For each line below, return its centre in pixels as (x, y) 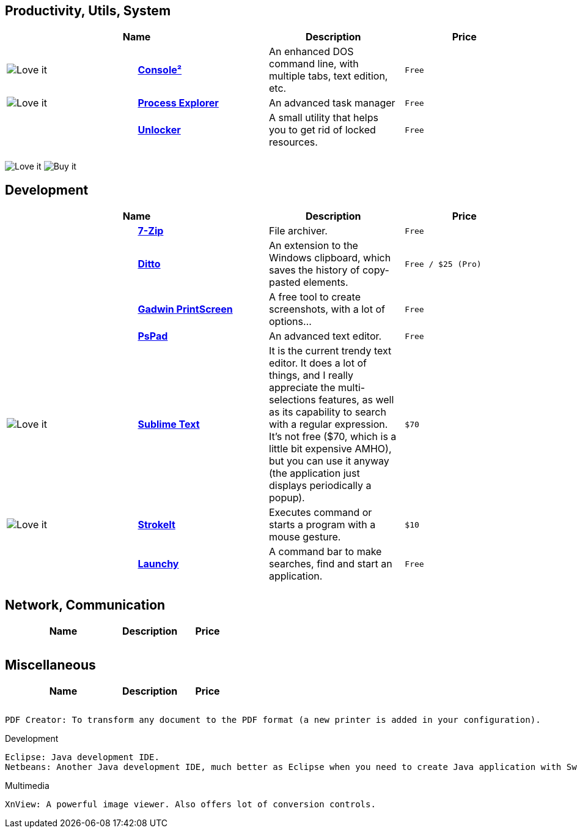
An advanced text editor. (325, 336)
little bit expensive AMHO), (330, 449)
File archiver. (298, 231)
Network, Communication (85, 605)
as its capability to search (328, 412)
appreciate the (302, 388)
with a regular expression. (329, 424)
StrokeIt (156, 525)
